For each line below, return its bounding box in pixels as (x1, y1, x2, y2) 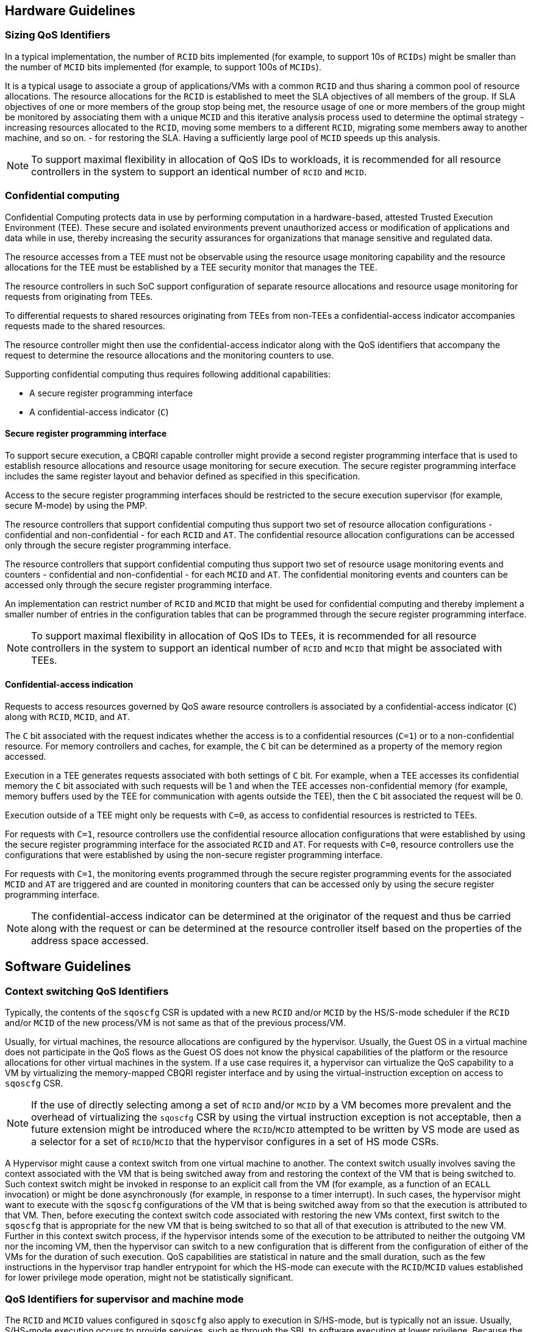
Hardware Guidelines (5, 3, 135, 18)
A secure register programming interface (29, 387, 193, 398)
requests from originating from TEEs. (5, 291, 153, 302)
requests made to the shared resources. (5, 320, 166, 331)
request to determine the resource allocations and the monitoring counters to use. (5, 349, 334, 360)
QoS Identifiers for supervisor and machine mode (5, 1292, 244, 1305)
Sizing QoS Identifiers (5, 29, 110, 42)
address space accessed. (31, 934, 149, 947)
